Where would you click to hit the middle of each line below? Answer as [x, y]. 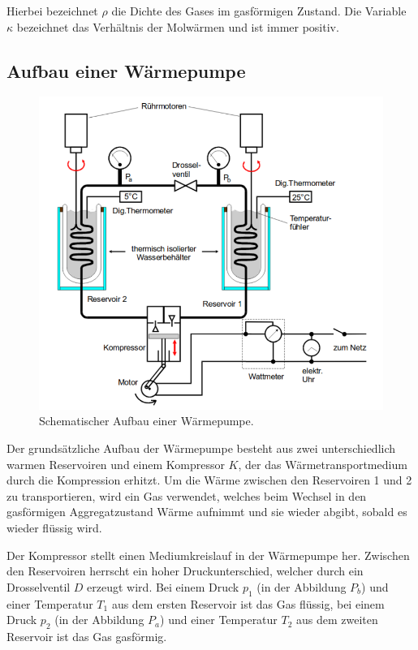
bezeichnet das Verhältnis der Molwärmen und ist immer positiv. [178, 26]
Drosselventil [39, 586]
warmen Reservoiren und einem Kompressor [116, 464]
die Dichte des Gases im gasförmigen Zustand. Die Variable [259, 11]
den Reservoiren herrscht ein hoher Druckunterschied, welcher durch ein [185, 571]
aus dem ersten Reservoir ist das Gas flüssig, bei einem [248, 603]
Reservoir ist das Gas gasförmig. [87, 636]
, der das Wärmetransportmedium [323, 464]
